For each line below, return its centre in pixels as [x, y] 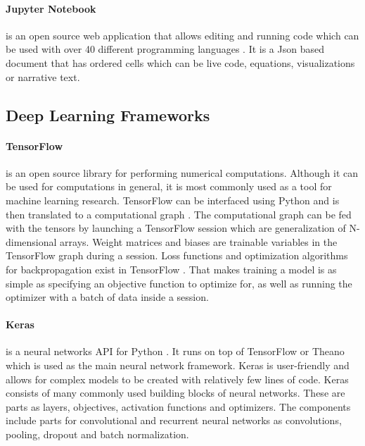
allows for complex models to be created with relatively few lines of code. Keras [177, 379]
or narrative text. [43, 76]
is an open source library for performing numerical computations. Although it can [182, 172]
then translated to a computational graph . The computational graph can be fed [179, 214]
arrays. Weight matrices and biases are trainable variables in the [199, 241]
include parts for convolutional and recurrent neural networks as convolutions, [174, 420]
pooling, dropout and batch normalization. [97, 434]
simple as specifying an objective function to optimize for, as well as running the [179, 283]
